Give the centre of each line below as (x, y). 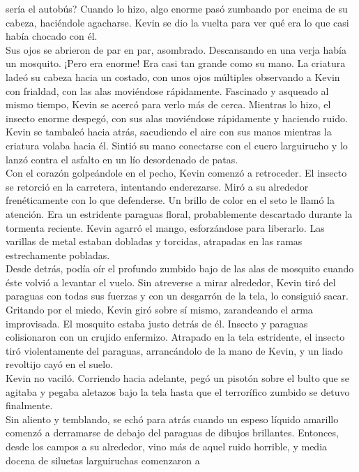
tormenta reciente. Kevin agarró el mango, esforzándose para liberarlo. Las (165, 227)
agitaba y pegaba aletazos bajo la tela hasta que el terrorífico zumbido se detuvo (178, 391)
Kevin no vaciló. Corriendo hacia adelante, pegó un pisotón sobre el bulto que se (178, 378)
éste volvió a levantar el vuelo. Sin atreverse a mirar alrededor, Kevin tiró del (171, 282)
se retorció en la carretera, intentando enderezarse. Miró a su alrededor (157, 186)
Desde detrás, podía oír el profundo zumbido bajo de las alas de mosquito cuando (180, 268)
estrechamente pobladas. (58, 255)
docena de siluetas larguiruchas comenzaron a (103, 460)
